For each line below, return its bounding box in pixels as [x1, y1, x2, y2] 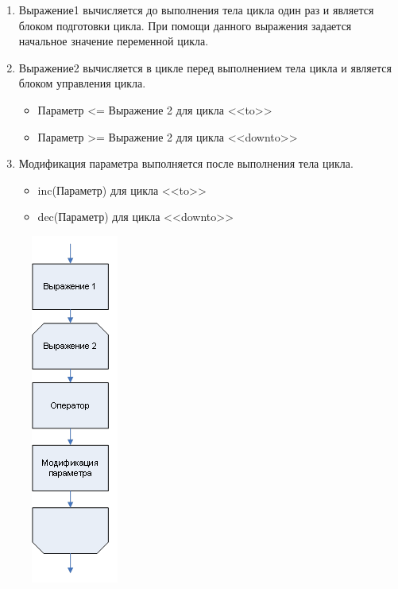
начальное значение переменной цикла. [18, 33, 209, 49]
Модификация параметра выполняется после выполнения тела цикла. [18, 155, 354, 172]
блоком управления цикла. [18, 75, 146, 91]
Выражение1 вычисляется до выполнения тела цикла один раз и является [18, 2, 374, 17]
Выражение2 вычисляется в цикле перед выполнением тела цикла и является [18, 59, 392, 76]
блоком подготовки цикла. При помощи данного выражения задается [18, 17, 352, 33]
